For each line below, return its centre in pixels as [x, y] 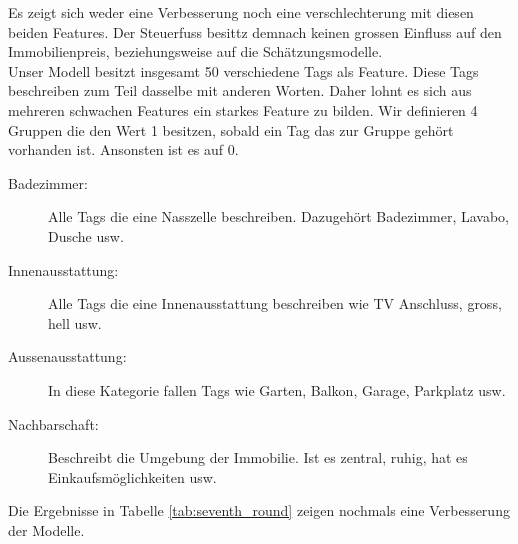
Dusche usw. [86, 235]
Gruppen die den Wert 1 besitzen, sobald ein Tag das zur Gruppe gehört [231, 129]
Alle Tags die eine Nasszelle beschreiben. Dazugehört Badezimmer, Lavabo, [279, 216]
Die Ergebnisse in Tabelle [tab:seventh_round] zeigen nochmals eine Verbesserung [259, 510]
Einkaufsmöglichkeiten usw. [132, 476]
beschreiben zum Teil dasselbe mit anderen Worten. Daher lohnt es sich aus [240, 90]
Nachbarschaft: [53, 423]
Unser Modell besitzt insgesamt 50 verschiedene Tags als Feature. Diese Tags [243, 70]
